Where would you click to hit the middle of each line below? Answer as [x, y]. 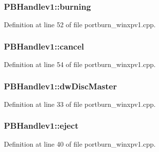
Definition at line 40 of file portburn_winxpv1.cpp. [80, 144]
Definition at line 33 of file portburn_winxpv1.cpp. [80, 104]
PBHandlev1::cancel [44, 46]
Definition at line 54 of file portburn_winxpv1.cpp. [80, 64]
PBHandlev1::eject [41, 126]
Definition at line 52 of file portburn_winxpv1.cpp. [80, 25]
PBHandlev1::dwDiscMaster [61, 86]
